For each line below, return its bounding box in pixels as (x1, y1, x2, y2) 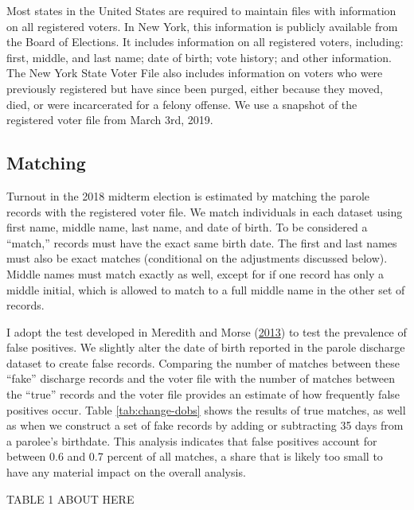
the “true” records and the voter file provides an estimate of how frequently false (6, 386, 400, 403)
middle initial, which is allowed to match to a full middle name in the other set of (6, 281, 405, 298)
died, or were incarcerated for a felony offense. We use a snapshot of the (6, 95, 357, 112)
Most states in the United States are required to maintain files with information (6, 2, 396, 18)
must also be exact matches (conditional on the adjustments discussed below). (6, 250, 388, 267)
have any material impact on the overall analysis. (6, 464, 246, 481)
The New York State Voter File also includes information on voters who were (6, 64, 383, 81)
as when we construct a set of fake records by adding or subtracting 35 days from (6, 417, 404, 434)
